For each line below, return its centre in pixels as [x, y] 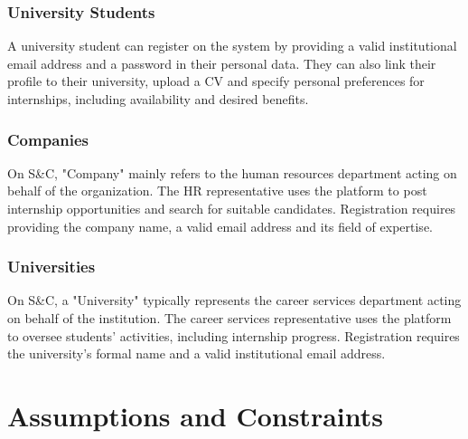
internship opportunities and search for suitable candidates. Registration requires [232, 208]
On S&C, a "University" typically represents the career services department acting [234, 300]
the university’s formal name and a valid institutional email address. [197, 353]
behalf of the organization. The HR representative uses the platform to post [217, 191]
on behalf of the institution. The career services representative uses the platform [229, 318]
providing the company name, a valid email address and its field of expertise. [220, 226]
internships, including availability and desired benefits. [158, 99]
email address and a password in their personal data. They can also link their [222, 63]
